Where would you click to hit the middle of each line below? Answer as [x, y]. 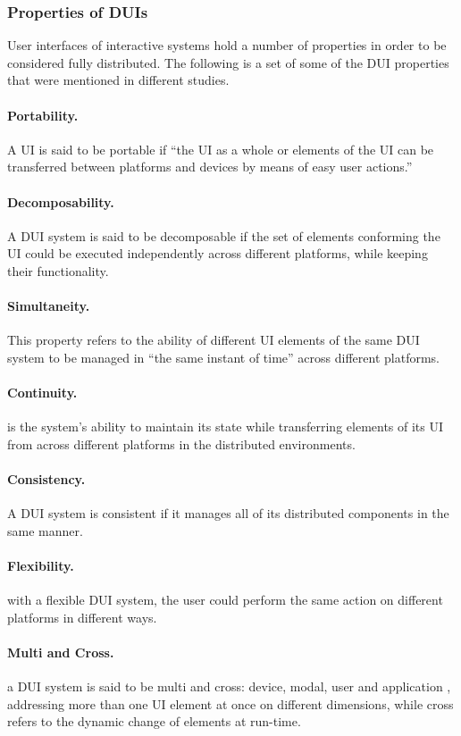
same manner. [45, 530]
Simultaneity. [49, 306]
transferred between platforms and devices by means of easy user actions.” [210, 167]
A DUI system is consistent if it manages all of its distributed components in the [228, 513]
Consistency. [46, 479]
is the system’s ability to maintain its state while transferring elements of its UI [226, 427]
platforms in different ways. [82, 617]
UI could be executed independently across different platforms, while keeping [218, 253]
